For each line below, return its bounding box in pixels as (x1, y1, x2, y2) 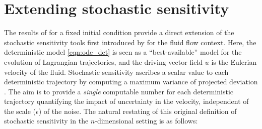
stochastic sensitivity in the (4, 115, 89, 126)
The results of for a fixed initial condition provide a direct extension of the (4, 27, 234, 38)
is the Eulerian (211, 56, 257, 67)
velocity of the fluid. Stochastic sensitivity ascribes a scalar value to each (4, 66, 229, 77)
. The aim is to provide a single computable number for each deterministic (4, 86, 234, 96)
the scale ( (4, 105, 36, 116)
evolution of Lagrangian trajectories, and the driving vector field (4, 56, 203, 67)
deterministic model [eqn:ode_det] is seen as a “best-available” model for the (4, 47, 242, 57)
